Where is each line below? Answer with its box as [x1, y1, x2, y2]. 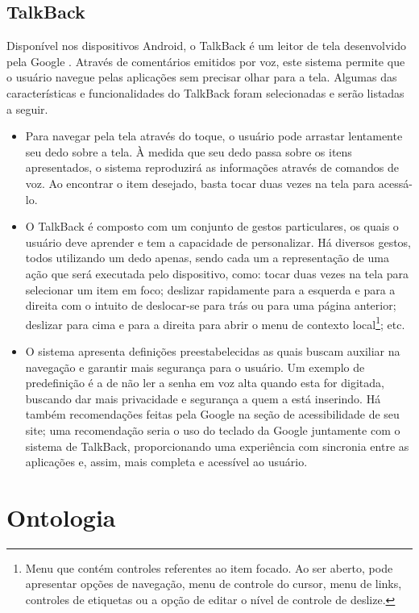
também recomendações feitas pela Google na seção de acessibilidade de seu [25, 406, 400, 423]
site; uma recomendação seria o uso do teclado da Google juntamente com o [25, 421, 400, 438]
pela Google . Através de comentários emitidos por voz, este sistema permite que [6, 52, 405, 69]
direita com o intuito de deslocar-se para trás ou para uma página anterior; [25, 297, 396, 314]
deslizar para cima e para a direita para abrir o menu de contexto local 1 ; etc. [25, 313, 405, 332]
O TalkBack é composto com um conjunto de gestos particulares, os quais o [25, 218, 399, 235]
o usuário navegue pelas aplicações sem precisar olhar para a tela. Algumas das [6, 69, 397, 85]
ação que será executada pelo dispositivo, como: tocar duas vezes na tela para [25, 265, 409, 281]
